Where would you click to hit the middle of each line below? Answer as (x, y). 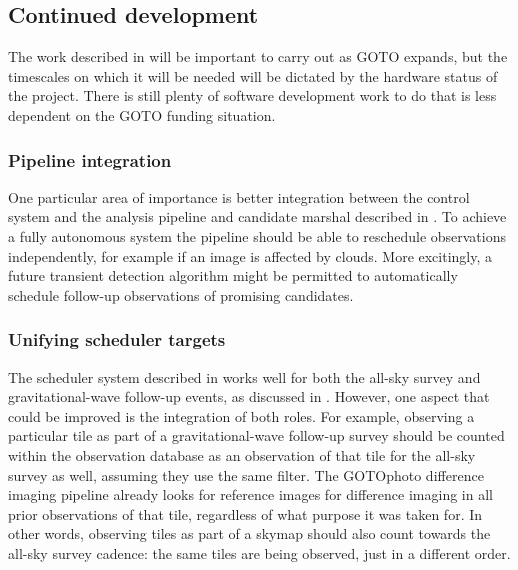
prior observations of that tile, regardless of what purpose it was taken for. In (245, 513)
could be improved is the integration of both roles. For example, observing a (241, 415)
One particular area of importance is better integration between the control (239, 196)
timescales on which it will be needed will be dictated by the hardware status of (253, 75)
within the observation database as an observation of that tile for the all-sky (242, 454)
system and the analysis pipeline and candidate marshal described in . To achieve (257, 216)
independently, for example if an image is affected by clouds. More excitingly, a (250, 255)
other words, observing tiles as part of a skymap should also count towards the (249, 533)
